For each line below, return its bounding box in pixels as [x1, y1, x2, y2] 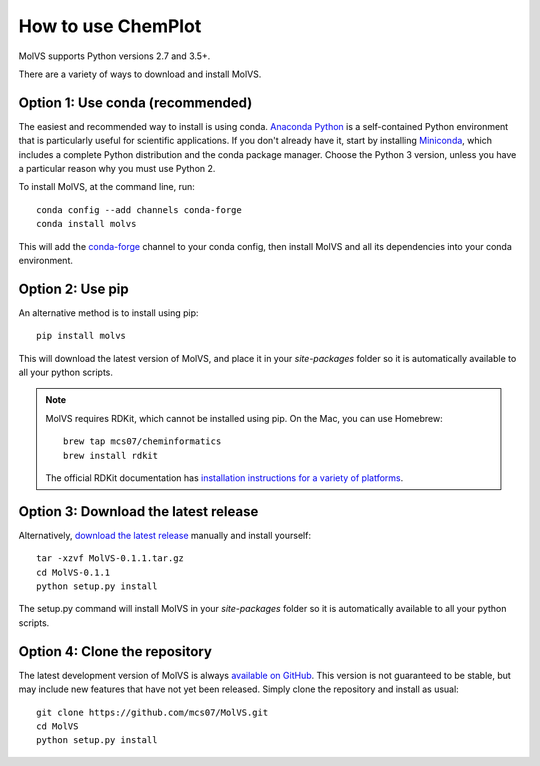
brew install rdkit [63, 450, 159, 461]
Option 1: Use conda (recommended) [18, 94, 253, 111]
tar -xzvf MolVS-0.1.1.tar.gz [36, 553, 185, 564]
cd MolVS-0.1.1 [36, 566, 111, 578]
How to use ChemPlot [18, 15, 202, 37]
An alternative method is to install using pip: [18, 306, 199, 319]
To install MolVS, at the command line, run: [18, 181, 195, 193]
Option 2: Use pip [18, 280, 129, 297]
